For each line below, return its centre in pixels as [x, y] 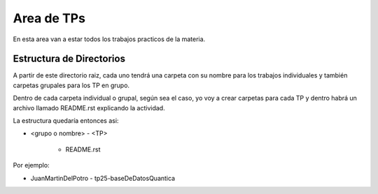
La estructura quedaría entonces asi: [66, 121]
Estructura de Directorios [69, 59]
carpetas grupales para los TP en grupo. [71, 85]
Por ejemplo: [31, 165]
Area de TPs [49, 18]
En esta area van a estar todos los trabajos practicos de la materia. [109, 39]
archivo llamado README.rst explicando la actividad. [89, 107]
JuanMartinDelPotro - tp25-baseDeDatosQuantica [103, 178]
